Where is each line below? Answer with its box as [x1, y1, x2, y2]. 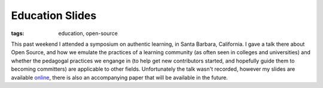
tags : [11, 30, 25, 37]
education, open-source [58, 30, 118, 37]
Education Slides [11, 9, 97, 22]
